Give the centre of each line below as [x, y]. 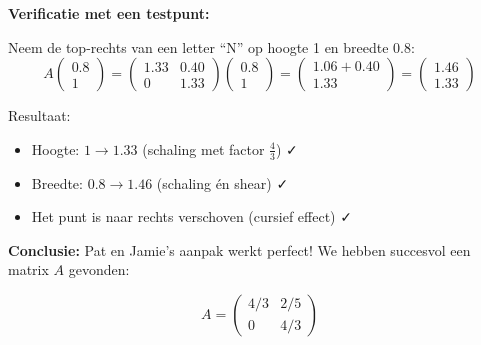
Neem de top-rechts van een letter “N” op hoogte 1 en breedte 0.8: [211, 46]
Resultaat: [39, 115]
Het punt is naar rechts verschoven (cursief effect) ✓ [191, 216]
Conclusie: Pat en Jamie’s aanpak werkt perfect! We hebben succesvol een [239, 249]
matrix [28, 269]
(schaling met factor [203, 148]
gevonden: [99, 269]
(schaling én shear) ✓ [222, 182]
